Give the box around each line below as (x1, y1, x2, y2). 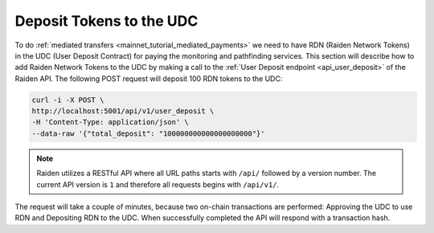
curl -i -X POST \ (31, 95, 104, 104)
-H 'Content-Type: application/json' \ (31, 117, 189, 127)
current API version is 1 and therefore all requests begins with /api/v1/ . (36, 179, 280, 189)
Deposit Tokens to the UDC (14, 12, 199, 30)
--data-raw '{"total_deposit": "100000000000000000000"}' (31, 129, 265, 138)
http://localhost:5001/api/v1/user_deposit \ (31, 107, 215, 116)
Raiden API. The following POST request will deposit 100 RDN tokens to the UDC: (14, 73, 283, 84)
